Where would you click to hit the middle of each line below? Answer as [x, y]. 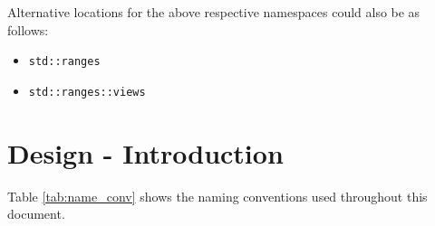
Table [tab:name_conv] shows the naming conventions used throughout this [217, 196]
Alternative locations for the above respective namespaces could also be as [214, 12]
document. [36, 214]
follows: [28, 29]
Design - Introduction [145, 152]
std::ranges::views [87, 92]
